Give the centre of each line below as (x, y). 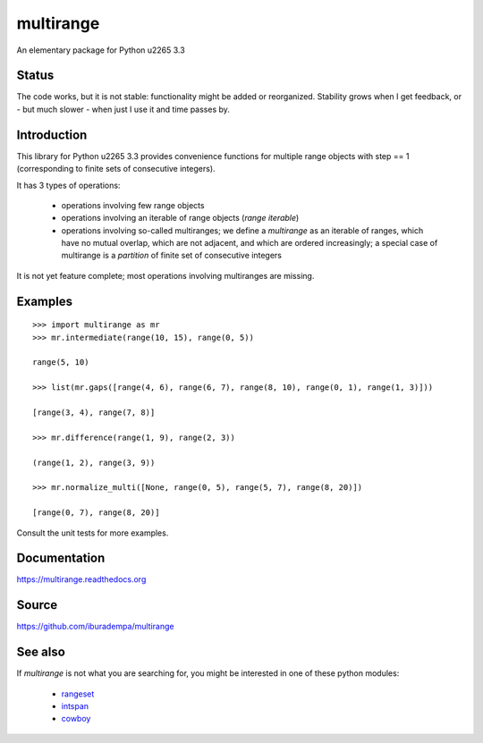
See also (41, 652)
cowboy (76, 719)
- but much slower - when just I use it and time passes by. (123, 109)
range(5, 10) (61, 363)
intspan (75, 706)
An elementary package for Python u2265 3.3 (101, 50)
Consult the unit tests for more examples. (93, 533)
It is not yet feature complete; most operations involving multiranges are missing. (165, 275)
